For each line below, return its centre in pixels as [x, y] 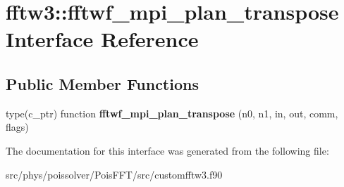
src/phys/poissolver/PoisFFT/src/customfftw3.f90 [114, 174]
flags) [17, 127]
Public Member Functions [102, 83]
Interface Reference [102, 39]
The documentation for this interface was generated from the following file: [167, 150]
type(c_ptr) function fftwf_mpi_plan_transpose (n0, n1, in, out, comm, [172, 113]
